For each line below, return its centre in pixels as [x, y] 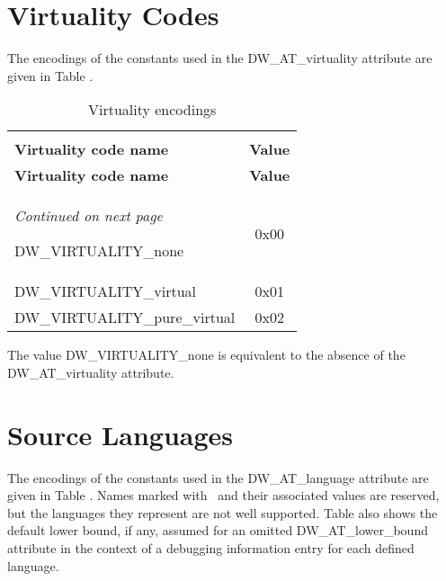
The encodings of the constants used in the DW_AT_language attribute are [218, 477]
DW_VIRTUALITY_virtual [106, 291]
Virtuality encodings [152, 110]
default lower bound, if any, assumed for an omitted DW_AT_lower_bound [218, 530]
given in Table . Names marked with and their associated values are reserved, [223, 495]
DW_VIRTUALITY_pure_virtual [125, 317]
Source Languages [120, 434]
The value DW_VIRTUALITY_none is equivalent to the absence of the [206, 355]
